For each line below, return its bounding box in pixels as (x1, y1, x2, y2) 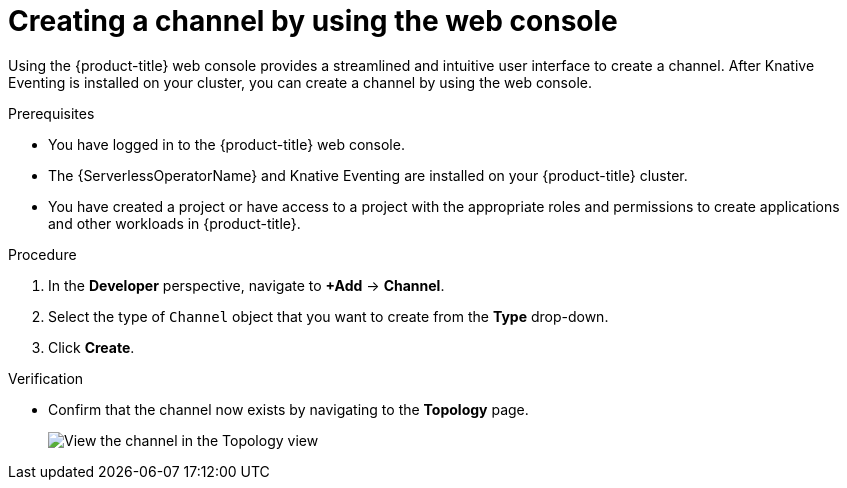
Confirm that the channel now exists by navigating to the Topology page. (48, 400, 529, 418)
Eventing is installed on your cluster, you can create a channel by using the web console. (8, 73, 592, 91)
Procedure (8, 245, 77, 263)
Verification (8, 369, 84, 387)
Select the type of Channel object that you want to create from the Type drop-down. (48, 307, 609, 325)
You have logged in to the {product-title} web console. (48, 135, 405, 153)
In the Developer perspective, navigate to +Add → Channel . (48, 276, 445, 294)
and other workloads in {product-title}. (48, 214, 301, 232)
